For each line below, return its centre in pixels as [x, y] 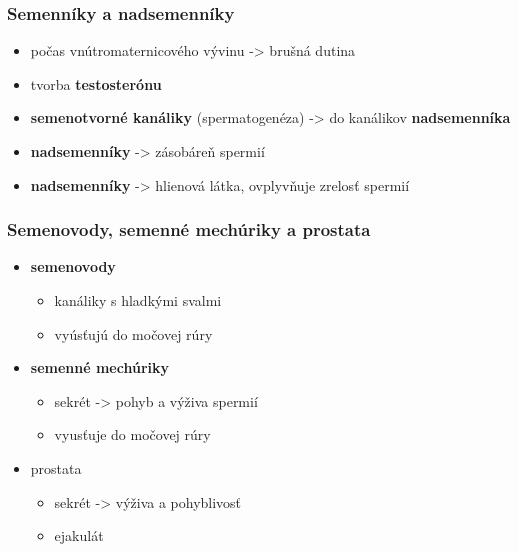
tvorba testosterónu [96, 83]
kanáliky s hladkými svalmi [138, 300]
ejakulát [79, 535]
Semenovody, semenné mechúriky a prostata [189, 229]
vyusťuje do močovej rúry [132, 434]
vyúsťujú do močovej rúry [133, 333]
